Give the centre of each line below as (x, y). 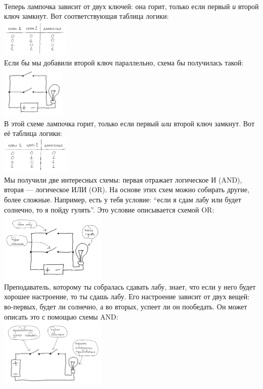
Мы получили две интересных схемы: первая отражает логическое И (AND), (123, 179)
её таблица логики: (33, 133)
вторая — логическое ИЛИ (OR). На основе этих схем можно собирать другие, (127, 189)
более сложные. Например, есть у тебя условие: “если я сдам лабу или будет (123, 199)
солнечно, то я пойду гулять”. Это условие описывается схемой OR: (109, 209)
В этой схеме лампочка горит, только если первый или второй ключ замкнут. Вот (129, 123)
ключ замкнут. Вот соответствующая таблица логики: (86, 16)
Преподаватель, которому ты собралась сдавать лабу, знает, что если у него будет (130, 286)
